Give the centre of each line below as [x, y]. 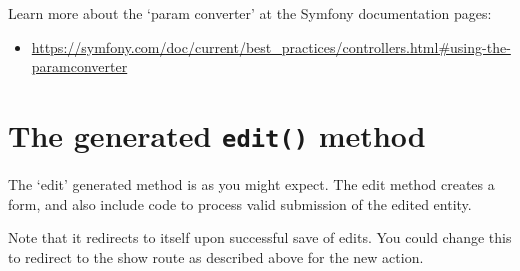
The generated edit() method [217, 134]
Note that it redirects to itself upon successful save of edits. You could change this [260, 237]
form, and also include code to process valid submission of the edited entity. [240, 203]
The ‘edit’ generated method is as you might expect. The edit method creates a [251, 184]
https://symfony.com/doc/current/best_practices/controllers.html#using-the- [271, 46]
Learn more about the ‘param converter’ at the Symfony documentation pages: [250, 13]
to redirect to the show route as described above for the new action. [216, 256]
